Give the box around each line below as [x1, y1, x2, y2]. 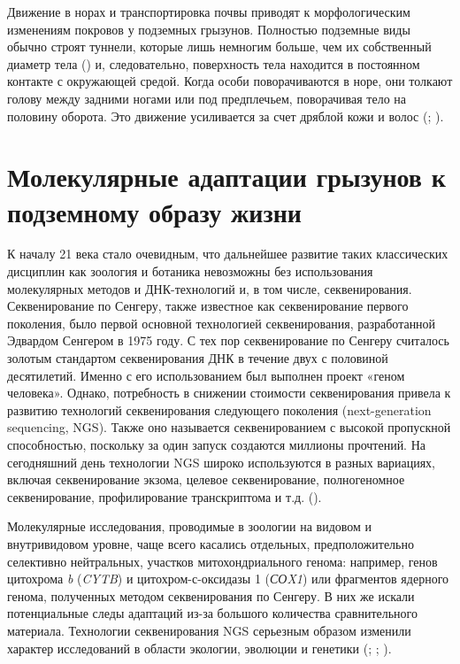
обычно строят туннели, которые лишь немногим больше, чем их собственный [7, 37, 432, 56]
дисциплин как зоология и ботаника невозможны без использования [7, 262, 373, 281]
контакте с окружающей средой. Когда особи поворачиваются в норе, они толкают [7, 72, 453, 90]
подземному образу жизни [7, 193, 302, 229]
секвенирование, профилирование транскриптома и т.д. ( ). [7, 487, 322, 506]
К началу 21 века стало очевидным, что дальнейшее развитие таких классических [7, 244, 448, 263]
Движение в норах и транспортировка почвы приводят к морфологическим [7, 3, 410, 20]
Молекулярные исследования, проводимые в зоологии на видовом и [7, 517, 372, 536]
